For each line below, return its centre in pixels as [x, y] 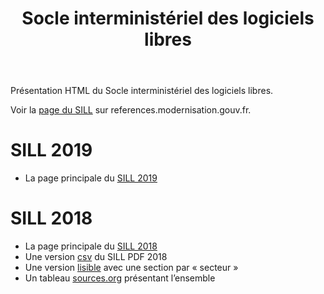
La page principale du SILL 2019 [91, 178]
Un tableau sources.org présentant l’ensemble [120, 278]
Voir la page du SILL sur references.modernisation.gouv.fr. [131, 110]
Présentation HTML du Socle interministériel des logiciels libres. [142, 91]
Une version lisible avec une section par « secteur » [131, 268]
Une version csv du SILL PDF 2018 [96, 257]
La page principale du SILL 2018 [91, 246]
